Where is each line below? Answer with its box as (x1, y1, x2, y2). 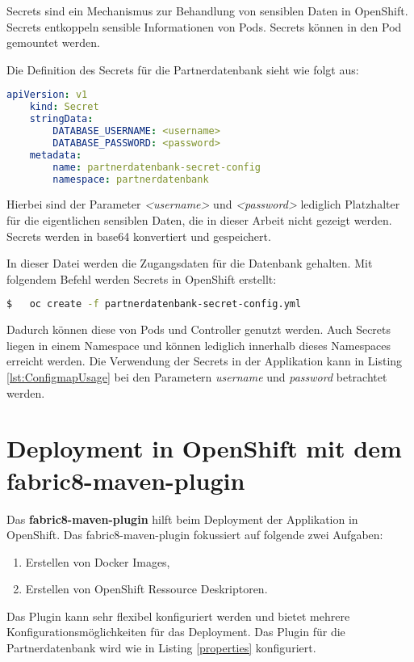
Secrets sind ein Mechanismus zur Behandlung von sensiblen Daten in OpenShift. (6, 2, 408, 19)
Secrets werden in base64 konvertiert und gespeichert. (6, 227, 271, 244)
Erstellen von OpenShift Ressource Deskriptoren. (25, 580, 268, 597)
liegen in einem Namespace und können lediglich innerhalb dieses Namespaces (6, 336, 391, 353)
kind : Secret (29, 101, 99, 113)
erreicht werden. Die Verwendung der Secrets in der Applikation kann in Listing (6, 352, 403, 369)
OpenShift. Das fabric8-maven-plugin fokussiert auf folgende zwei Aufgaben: (6, 526, 383, 543)
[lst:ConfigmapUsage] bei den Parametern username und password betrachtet (6, 369, 387, 385)
